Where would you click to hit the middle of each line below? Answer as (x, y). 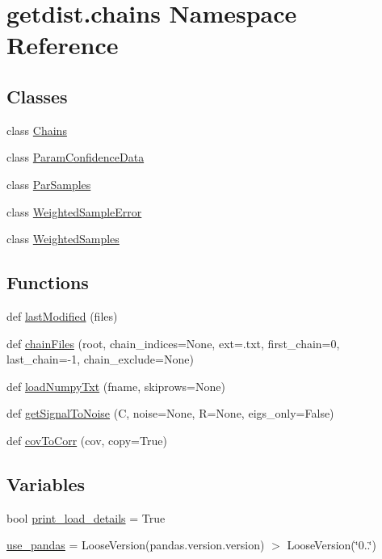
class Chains (37, 130)
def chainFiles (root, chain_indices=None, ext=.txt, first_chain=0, (173, 343)
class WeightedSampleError (74, 211)
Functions (48, 282)
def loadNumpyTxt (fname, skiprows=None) (116, 386)
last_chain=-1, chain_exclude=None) (100, 359)
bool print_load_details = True (86, 517)
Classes (37, 96)
